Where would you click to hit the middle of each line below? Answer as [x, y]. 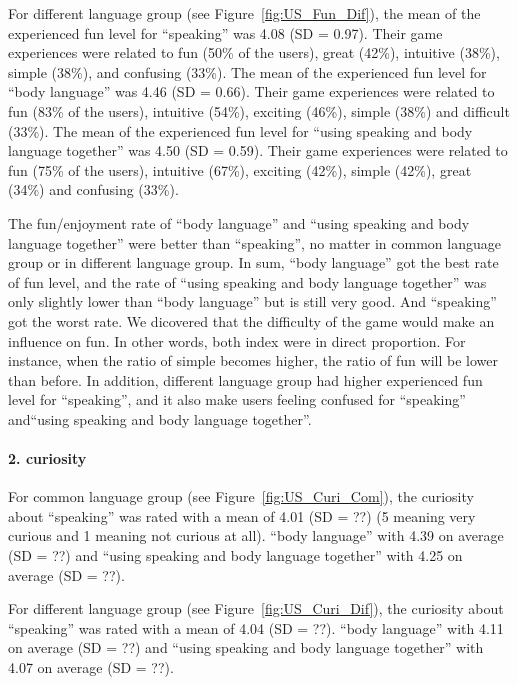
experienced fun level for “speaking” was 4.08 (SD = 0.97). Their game [225, 32]
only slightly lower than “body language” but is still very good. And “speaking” [252, 301]
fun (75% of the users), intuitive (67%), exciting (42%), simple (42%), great [240, 169]
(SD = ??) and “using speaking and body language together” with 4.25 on [235, 555]
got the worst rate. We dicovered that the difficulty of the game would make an [251, 320]
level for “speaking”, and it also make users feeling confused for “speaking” [237, 399]
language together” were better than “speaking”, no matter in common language [254, 242]
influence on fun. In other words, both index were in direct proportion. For [237, 340]
